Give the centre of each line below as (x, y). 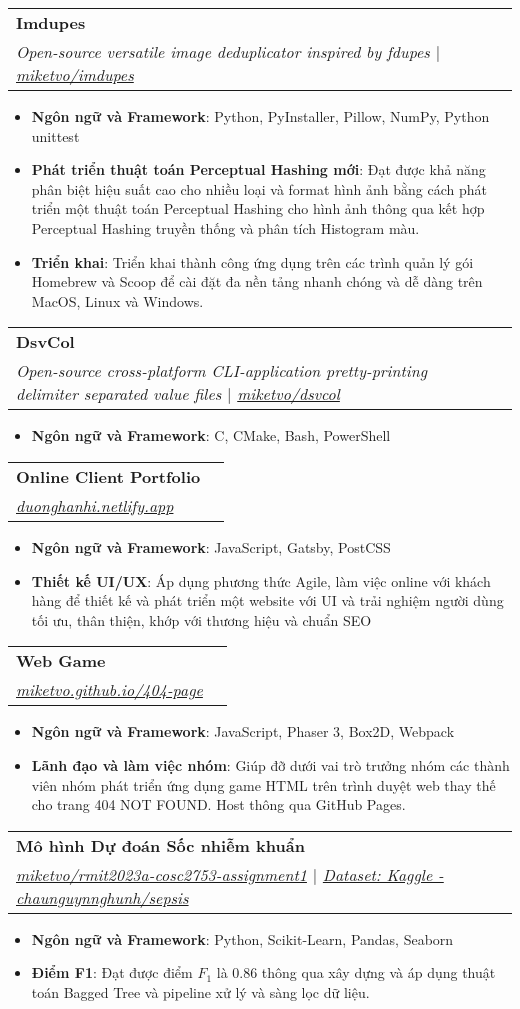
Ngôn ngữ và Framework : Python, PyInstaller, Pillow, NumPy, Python (260, 116)
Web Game (61, 661)
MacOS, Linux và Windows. (117, 300)
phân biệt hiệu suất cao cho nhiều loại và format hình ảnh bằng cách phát (259, 188)
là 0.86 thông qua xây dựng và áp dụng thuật (356, 972)
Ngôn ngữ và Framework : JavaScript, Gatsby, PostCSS (211, 546)
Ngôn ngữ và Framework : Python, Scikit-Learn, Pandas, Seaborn (242, 938)
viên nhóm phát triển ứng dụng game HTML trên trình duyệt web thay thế (263, 784)
